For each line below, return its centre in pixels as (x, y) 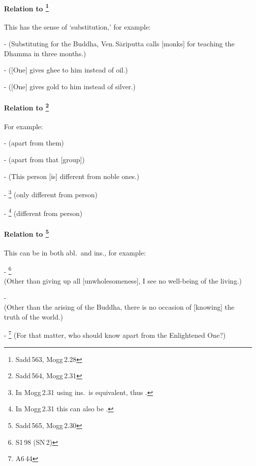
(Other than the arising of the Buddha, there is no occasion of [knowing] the (119, 307)
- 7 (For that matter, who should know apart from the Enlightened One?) (115, 334)
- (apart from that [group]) (44, 160)
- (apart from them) (34, 143)
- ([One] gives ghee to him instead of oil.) (66, 70)
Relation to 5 (27, 233)
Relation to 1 (27, 7)
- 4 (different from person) (43, 212)
